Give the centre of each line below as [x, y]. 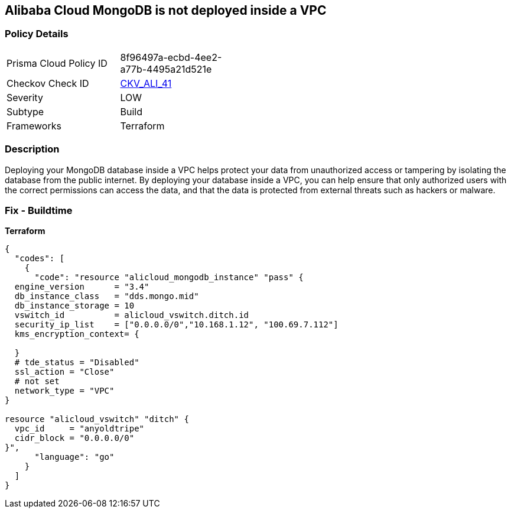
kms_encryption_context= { [77, 334]
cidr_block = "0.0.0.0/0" [74, 438]
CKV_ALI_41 [146, 83]
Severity [25, 97]
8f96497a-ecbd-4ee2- [171, 57]
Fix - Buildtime [39, 210]
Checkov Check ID [48, 83]
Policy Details [37, 34]
